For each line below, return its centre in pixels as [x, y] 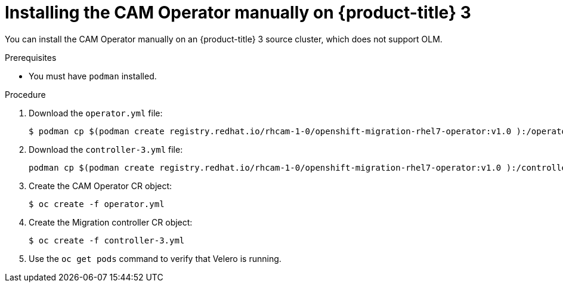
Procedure [25, 94]
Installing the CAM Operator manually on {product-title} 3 [238, 13]
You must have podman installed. [93, 76]
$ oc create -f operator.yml [97, 204]
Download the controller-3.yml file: [106, 149]
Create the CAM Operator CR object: [100, 186]
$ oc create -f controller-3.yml [107, 240]
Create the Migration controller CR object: [111, 222]
